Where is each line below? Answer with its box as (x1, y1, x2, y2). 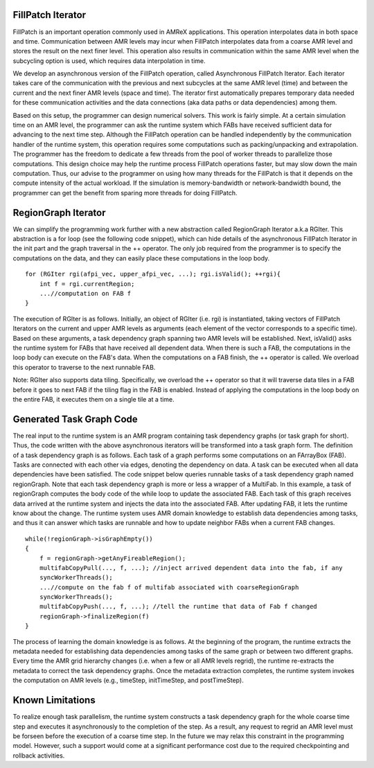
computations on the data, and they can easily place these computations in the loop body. (12, 253, 270, 262)
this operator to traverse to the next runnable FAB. (12, 363, 156, 371)
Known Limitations (12, 695, 96, 706)
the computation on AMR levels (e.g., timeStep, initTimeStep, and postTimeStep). (12, 676, 244, 685)
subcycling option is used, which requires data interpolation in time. (12, 56, 206, 65)
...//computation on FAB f (39, 289, 132, 298)
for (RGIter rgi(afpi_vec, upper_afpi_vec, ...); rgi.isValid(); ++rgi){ (25, 270, 281, 278)
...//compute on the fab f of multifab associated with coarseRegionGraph (39, 583, 299, 591)
